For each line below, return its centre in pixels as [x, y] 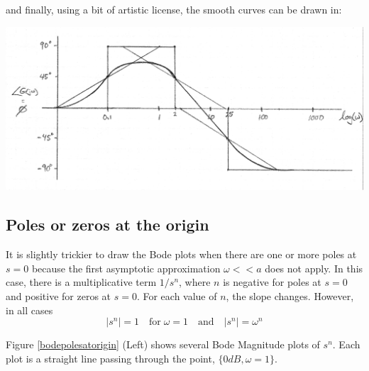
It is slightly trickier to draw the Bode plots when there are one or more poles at [181, 254]
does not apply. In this [314, 268]
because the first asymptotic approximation [126, 268]
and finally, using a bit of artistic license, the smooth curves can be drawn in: [174, 9]
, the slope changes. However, [290, 296]
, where [195, 282]
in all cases [29, 310]
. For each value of [177, 296]
